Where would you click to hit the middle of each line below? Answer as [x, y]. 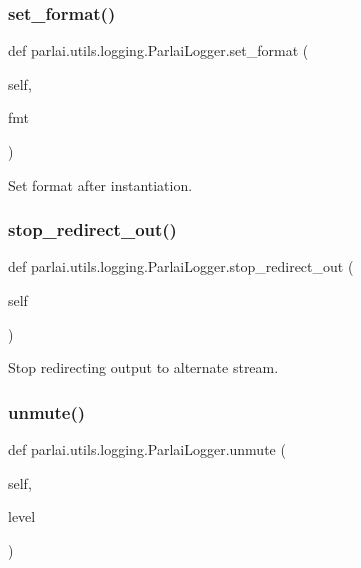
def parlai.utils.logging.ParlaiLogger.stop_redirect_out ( [181, 266]
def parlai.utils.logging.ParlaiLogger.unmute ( [147, 449]
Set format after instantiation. [100, 184]
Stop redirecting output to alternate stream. [143, 367]
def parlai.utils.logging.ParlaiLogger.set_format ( [158, 50]
